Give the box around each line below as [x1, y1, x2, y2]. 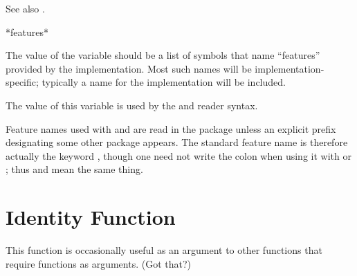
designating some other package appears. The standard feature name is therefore [6, 135, 348, 149]
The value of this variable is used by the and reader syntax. [6, 98, 258, 112]
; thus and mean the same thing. [6, 162, 143, 176]
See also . [6, 1, 45, 15]
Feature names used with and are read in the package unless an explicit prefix [6, 121, 336, 136]
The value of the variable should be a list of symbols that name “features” [6, 48, 320, 62]
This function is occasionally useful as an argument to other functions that [6, 243, 322, 257]
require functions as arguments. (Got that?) [6, 256, 192, 270]
